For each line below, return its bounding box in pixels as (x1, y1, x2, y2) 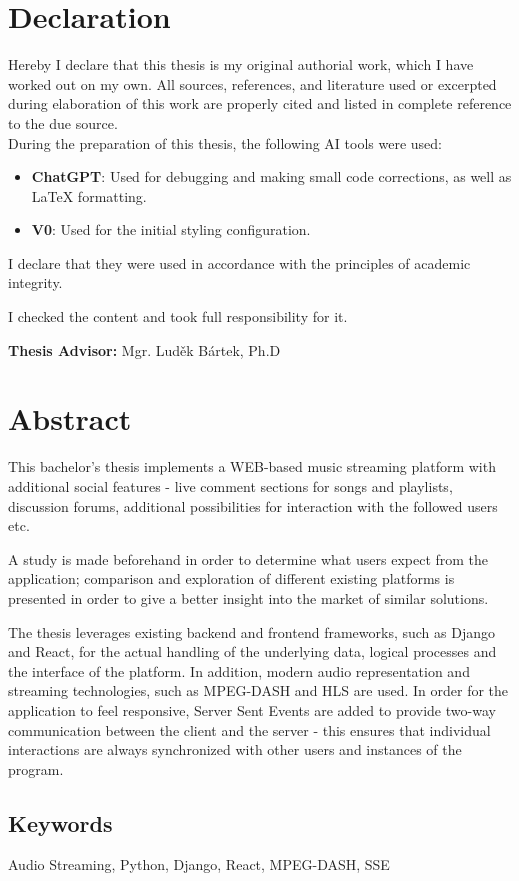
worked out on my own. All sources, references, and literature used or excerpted (8, 73, 497, 94)
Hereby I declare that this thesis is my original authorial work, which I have (8, 54, 474, 75)
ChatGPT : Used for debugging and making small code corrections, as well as (31, 166, 512, 187)
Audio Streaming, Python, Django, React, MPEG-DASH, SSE (8, 854, 390, 875)
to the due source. (8, 112, 118, 133)
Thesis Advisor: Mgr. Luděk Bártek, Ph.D (8, 339, 281, 360)
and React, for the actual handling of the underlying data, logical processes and (8, 641, 497, 662)
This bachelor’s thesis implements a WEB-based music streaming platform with (8, 456, 496, 477)
